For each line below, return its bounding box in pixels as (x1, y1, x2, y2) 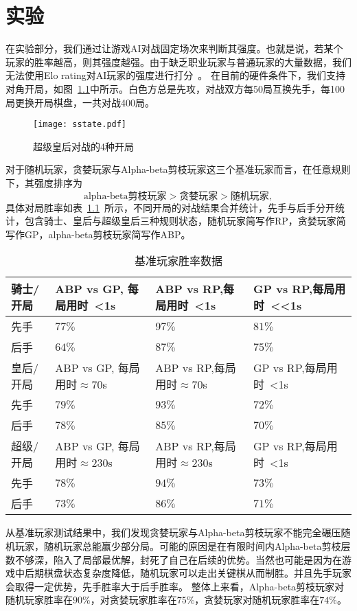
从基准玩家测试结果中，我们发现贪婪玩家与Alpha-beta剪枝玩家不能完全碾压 (5, 525, 341, 540)
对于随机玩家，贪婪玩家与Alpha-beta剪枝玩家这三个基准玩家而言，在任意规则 (5, 162, 351, 176)
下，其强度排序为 (5, 175, 82, 189)
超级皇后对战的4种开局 (33, 139, 134, 153)
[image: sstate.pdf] (33, 119, 127, 130)
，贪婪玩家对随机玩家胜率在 (194, 592, 320, 607)
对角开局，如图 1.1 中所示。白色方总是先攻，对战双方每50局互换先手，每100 (5, 81, 345, 95)
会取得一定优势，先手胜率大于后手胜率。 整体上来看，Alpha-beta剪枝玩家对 (5, 579, 345, 593)
